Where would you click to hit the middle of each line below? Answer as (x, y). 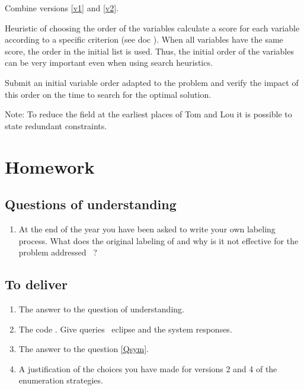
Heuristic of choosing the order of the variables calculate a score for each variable (152, 28)
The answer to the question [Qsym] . (84, 349)
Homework (50, 166)
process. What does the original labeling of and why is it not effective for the (159, 240)
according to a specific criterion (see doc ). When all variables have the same (144, 39)
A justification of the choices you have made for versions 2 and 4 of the (148, 368)
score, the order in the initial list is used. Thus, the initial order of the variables (149, 51)
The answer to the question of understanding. (101, 309)
